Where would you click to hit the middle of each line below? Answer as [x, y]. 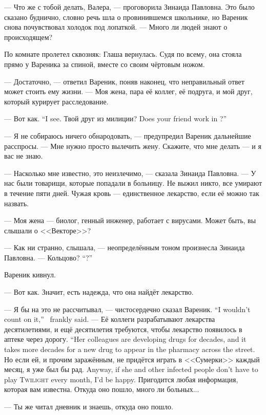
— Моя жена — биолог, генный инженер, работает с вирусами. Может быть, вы [130, 220]
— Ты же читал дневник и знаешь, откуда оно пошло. [89, 406]
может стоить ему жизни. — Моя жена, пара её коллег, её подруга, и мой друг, [128, 91]
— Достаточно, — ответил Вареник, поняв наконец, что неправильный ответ [124, 81]
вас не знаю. [24, 156]
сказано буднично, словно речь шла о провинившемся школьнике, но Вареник [126, 17]
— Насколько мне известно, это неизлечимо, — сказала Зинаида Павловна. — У [130, 173]
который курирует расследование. [56, 101]
